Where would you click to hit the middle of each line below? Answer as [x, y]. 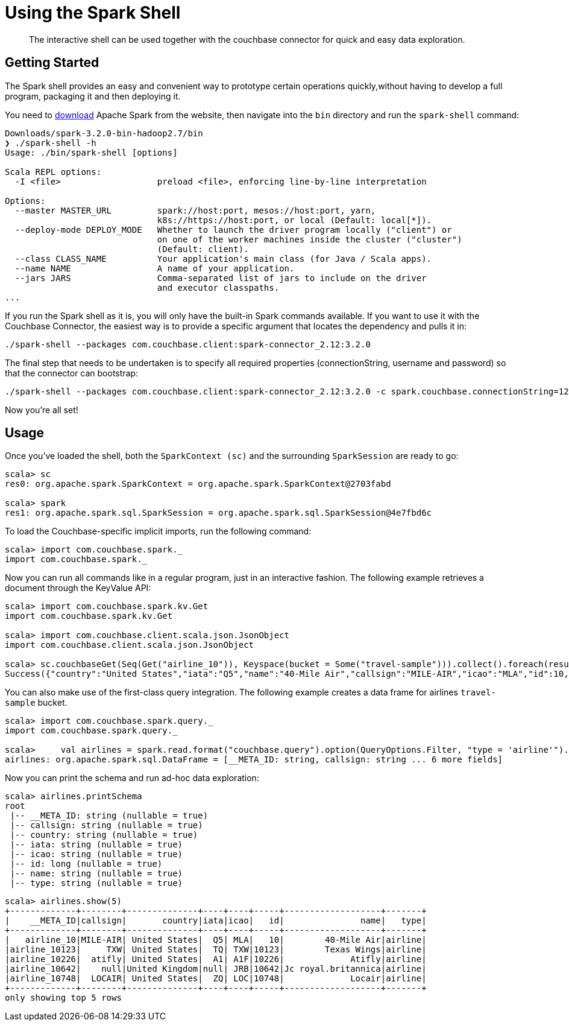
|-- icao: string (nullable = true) [96, 854]
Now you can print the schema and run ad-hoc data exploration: [132, 778]
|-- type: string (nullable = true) [96, 883]
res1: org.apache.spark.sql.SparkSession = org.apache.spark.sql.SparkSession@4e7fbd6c [218, 513]
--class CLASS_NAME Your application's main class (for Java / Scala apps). [223, 258]
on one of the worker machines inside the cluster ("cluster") [310, 239]
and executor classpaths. [218, 287]
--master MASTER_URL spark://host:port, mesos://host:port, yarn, [195, 210]
